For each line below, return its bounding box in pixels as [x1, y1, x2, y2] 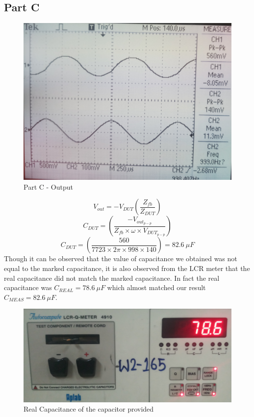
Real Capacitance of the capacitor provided [24, 404, 154, 414]
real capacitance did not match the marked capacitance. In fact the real [4, 272, 220, 283]
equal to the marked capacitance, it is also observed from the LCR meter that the [4, 263, 250, 273]
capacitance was [4, 282, 52, 293]
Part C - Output [24, 181, 73, 192]
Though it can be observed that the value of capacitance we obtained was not [4, 253, 237, 264]
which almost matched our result [107, 282, 206, 293]
